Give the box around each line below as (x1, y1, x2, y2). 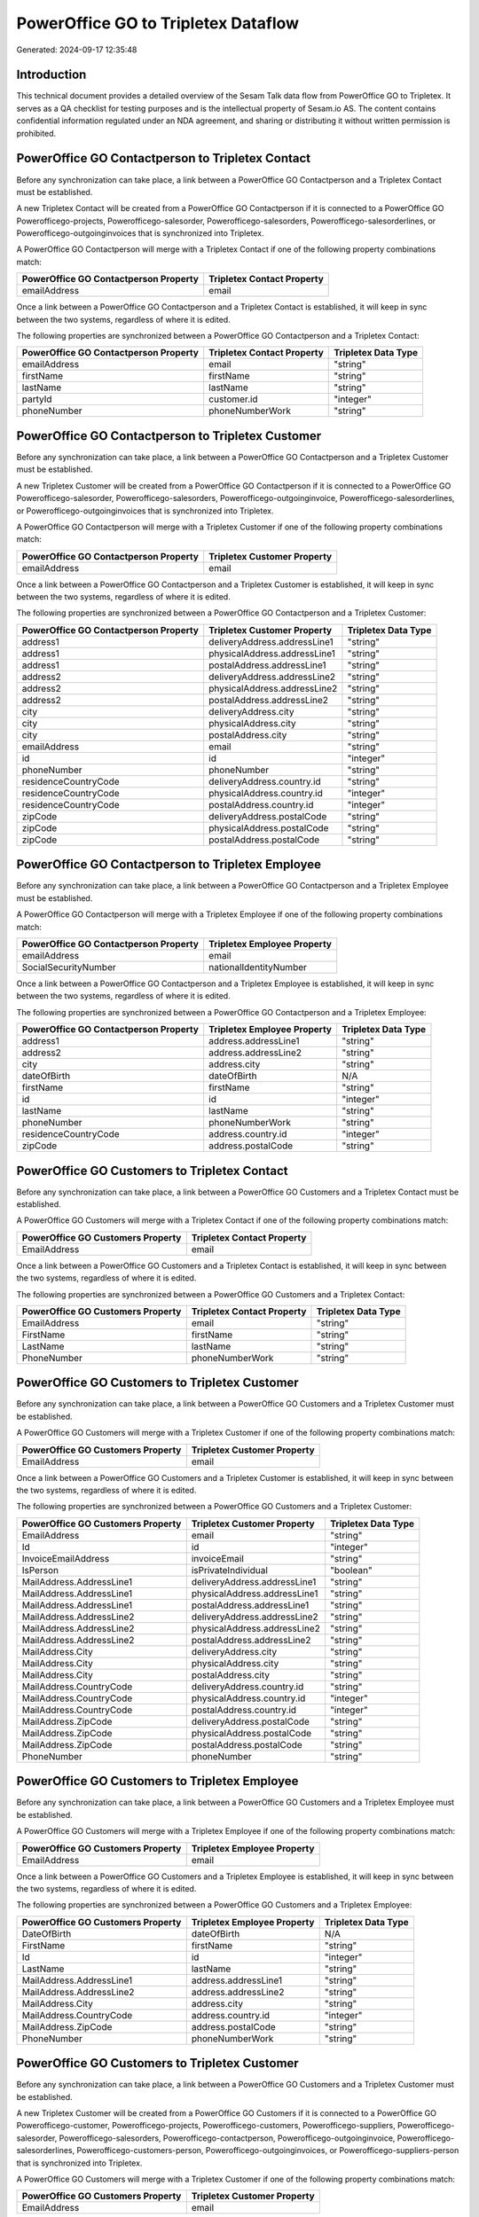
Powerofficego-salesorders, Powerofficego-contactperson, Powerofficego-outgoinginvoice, (59, 2133, 396, 2143)
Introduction (16, 67, 87, 82)
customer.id (208, 393, 258, 405)
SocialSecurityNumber (21, 960, 117, 973)
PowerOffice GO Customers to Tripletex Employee (16, 1774, 299, 1789)
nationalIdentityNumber (208, 960, 308, 973)
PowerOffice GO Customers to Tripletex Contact (16, 1163, 288, 1179)
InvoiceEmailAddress (21, 1552, 110, 1564)
